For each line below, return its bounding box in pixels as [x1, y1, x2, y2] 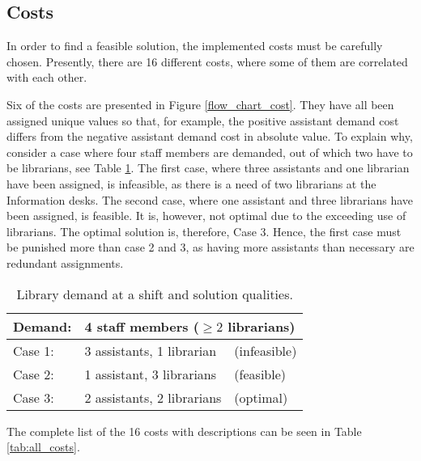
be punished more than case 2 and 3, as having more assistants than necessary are [6, 239, 415, 256]
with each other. [6, 69, 87, 86]
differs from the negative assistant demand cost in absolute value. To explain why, [6, 128, 413, 145]
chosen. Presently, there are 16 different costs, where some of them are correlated [6, 53, 408, 70]
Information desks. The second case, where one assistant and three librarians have [6, 191, 414, 208]
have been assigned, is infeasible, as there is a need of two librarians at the [6, 175, 376, 192]
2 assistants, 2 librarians [84, 387, 222, 407]
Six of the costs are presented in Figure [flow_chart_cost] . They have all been [6, 95, 394, 112]
